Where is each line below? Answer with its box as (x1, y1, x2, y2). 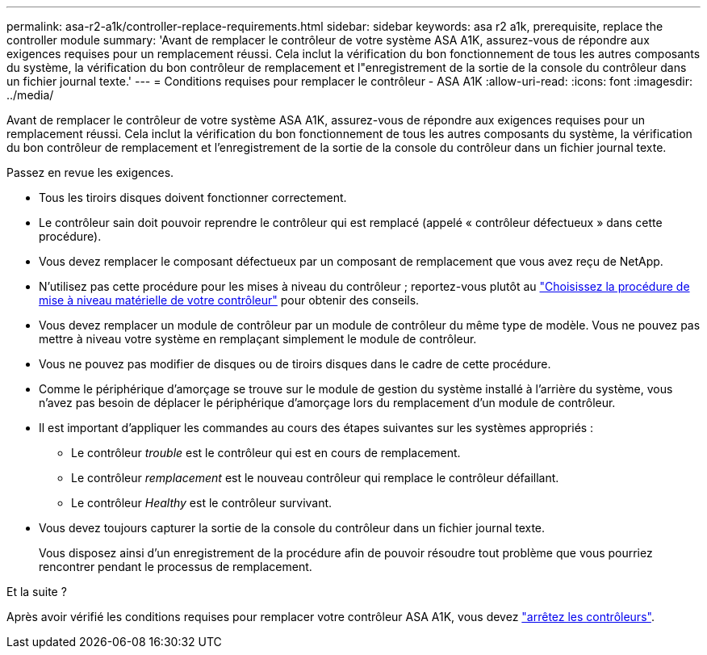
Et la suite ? (6, 585, 67, 598)
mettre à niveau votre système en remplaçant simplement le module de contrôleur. (39, 332, 477, 346)
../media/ (6, 88, 54, 102)
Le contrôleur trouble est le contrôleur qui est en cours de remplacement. (71, 446, 461, 460)
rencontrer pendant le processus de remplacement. (39, 560, 312, 573)
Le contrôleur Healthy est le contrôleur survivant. (71, 496, 333, 510)
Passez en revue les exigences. (6, 166, 174, 179)
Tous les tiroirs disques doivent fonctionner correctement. (39, 191, 347, 204)
